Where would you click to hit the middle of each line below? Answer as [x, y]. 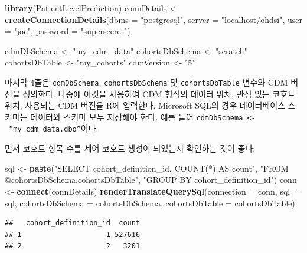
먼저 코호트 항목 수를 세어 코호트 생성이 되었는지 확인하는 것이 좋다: [130, 148]
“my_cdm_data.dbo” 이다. [54, 128]
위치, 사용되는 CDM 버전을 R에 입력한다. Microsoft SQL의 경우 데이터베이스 [145, 105]
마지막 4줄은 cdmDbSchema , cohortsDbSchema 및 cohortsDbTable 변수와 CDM [146, 82]
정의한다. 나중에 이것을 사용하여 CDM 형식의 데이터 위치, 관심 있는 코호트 [159, 93]
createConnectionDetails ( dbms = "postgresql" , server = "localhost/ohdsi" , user [154, 19]
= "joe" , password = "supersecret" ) [68, 31]
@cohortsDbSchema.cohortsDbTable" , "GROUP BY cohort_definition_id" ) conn [151, 180]
